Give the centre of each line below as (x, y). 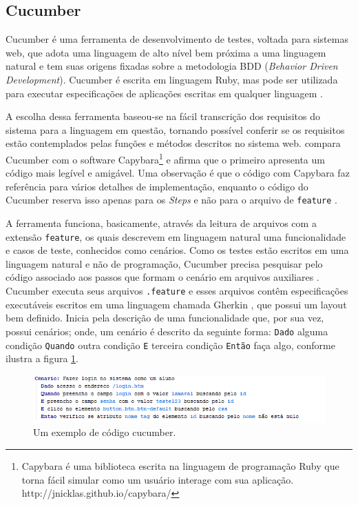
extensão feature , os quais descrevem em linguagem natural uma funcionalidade (176, 236)
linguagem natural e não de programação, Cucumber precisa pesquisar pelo (164, 263)
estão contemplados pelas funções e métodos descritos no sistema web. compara (173, 143)
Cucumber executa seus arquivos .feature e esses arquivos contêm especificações (177, 291)
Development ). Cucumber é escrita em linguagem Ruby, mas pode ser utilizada (172, 79)
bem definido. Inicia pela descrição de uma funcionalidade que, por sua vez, (165, 318)
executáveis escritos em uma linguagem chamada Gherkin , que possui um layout (176, 304)
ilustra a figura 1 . (42, 358)
